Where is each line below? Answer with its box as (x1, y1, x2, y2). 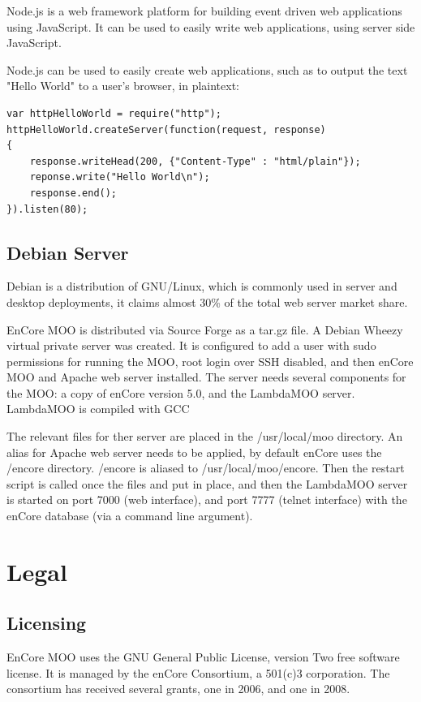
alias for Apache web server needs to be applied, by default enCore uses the (6, 443, 382, 460)
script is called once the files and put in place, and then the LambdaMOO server (6, 475, 408, 492)
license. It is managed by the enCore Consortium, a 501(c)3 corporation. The (6, 664, 390, 681)
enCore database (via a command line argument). (6, 507, 253, 524)
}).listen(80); (6, 203, 88, 215)
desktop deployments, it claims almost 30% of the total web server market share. (6, 293, 408, 310)
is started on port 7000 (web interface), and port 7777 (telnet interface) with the (6, 491, 407, 508)
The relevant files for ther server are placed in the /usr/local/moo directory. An (6, 428, 403, 445)
